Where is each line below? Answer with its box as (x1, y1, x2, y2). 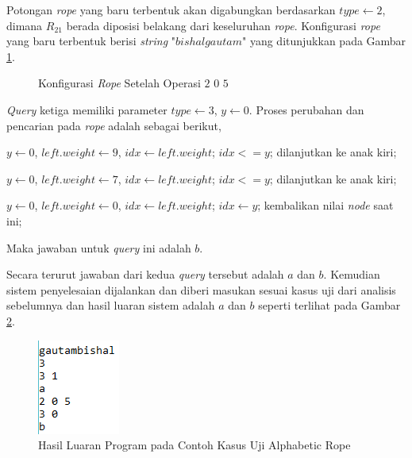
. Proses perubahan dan (248, 101, 364, 117)
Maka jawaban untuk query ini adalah (6, 239, 191, 256)
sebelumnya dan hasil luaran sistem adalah (6, 297, 215, 314)
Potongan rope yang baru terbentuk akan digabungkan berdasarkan (6, 2, 336, 17)
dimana (6, 17, 43, 33)
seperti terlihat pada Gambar (258, 297, 401, 314)
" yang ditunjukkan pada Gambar (242, 33, 406, 49)
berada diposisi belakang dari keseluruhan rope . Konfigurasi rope (66, 17, 380, 33)
